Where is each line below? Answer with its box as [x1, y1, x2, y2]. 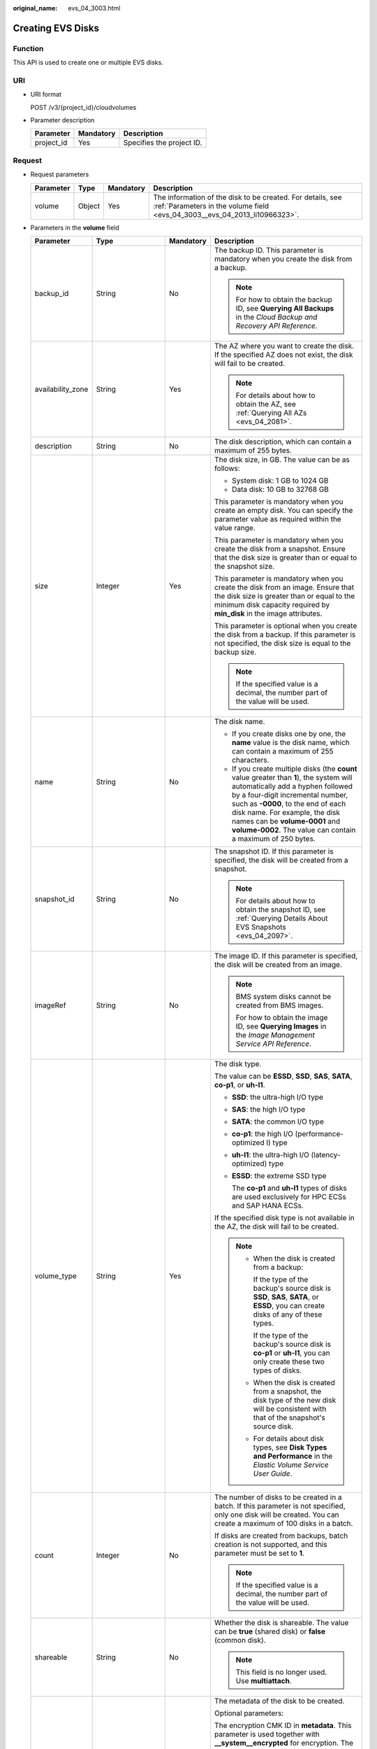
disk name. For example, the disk [231, 808, 341, 817]
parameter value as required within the [214, 514, 341, 524]
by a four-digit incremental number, [231, 791, 348, 800]
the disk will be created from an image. [214, 960, 342, 969]
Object [77, 201, 101, 211]
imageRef [34, 1000, 66, 1010]
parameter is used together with [214, 1729, 320, 1739]
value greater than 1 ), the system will [231, 773, 353, 782]
